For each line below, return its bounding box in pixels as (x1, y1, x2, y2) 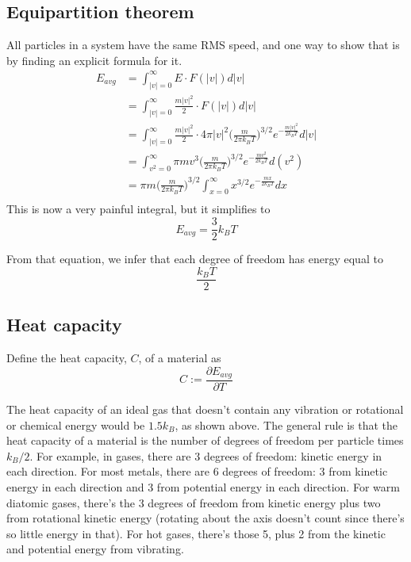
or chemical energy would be (6, 416, 145, 433)
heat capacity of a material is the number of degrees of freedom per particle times (6, 432, 404, 449)
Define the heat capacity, (6, 349, 127, 365)
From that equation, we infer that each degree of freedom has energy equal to (6, 250, 383, 267)
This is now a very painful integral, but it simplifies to (6, 201, 271, 217)
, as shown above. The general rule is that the (175, 416, 398, 433)
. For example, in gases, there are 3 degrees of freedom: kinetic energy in (29, 447, 382, 464)
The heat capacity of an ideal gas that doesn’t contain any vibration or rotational (6, 401, 404, 418)
